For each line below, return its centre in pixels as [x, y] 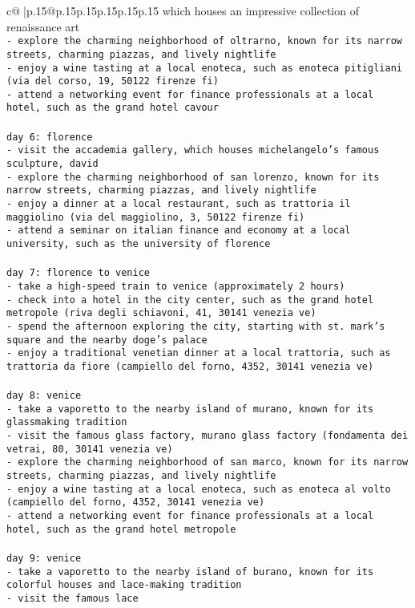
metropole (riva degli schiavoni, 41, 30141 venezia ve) [161, 313]
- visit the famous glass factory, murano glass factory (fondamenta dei [207, 436]
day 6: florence [50, 137]
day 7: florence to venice [78, 273]
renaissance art [43, 26]
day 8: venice [44, 396]
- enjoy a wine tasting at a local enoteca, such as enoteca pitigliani [204, 68]
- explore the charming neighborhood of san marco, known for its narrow [207, 462]
